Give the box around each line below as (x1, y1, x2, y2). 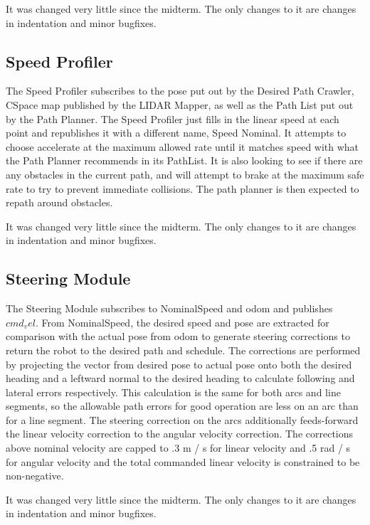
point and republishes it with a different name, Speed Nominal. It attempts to (6, 125, 347, 140)
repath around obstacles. (6, 195, 113, 210)
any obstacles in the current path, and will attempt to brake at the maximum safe (6, 166, 364, 181)
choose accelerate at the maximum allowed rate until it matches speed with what (6, 139, 359, 154)
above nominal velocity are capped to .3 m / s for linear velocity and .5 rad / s (6, 440, 351, 455)
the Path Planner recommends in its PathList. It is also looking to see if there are (6, 153, 363, 168)
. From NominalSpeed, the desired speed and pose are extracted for (35, 314, 329, 329)
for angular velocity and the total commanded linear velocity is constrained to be (6, 454, 360, 469)
